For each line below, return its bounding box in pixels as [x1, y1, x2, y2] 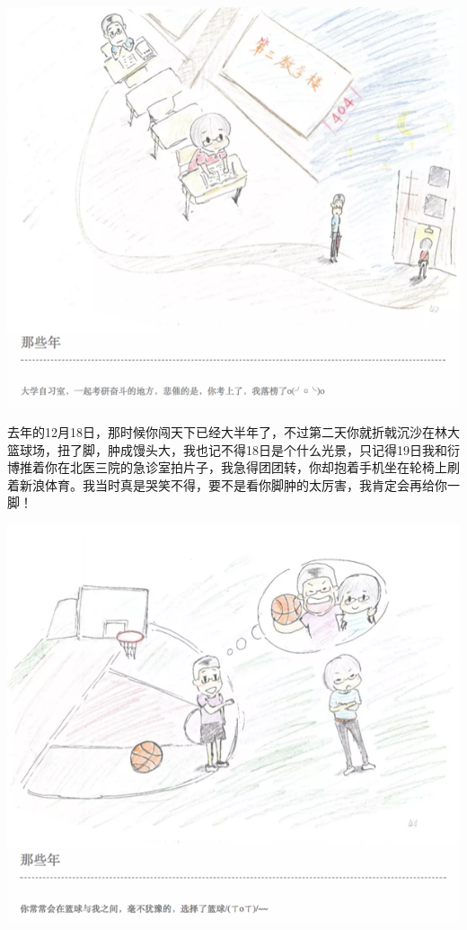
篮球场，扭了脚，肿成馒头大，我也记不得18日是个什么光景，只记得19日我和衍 [7, 440, 460, 459]
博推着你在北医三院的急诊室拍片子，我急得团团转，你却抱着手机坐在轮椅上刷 [7, 458, 460, 477]
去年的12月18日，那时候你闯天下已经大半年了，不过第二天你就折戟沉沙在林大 [7, 422, 460, 441]
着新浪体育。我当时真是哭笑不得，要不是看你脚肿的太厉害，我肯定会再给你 [7, 475, 447, 494]
